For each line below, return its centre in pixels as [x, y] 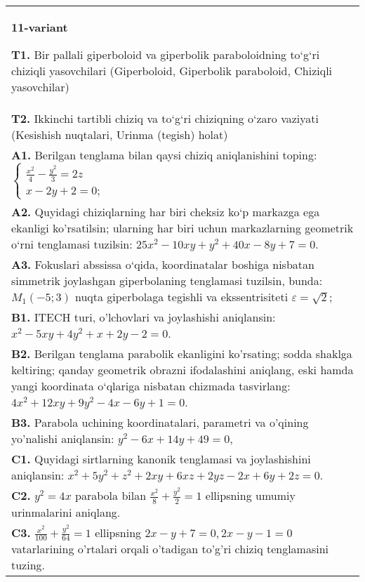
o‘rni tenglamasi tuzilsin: [72, 244]
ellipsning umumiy [250, 496]
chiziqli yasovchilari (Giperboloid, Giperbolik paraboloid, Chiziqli [172, 71]
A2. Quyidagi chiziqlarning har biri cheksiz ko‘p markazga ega [166, 212]
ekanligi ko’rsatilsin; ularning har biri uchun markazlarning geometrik [182, 228]
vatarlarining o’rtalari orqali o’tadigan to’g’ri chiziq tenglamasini [170, 549]
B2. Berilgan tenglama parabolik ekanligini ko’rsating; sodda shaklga [182, 354]
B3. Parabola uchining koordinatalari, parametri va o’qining [160, 423]
